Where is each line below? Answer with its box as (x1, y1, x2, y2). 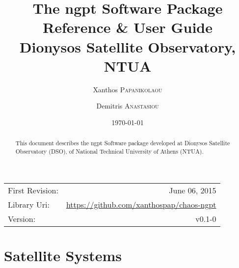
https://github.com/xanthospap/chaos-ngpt (66, 198, 216, 210)
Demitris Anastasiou (96, 101, 159, 111)
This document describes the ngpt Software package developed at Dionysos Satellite (15, 139, 230, 147)
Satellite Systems (4, 245, 122, 265)
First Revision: (8, 184, 58, 196)
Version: (8, 213, 36, 224)
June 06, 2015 (169, 184, 216, 196)
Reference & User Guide (43, 17, 212, 37)
